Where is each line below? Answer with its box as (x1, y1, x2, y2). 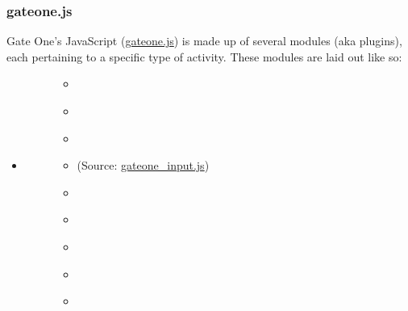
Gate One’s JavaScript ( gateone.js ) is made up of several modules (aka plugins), (6, 32, 402, 49)
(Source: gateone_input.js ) (77, 157, 210, 174)
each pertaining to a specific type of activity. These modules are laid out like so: (6, 48, 402, 65)
